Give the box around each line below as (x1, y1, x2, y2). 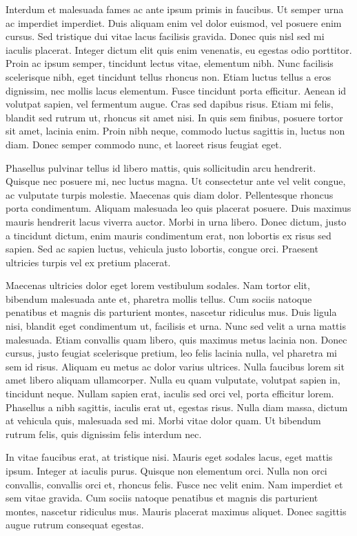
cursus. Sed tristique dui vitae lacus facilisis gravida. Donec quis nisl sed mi (6, 29, 325, 43)
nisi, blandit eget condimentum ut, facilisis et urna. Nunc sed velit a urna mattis (6, 319, 346, 333)
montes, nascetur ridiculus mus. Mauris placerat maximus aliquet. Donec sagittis (6, 504, 347, 518)
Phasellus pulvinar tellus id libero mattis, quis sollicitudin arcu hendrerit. (6, 160, 316, 175)
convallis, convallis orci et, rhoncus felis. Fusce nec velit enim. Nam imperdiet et (6, 477, 343, 491)
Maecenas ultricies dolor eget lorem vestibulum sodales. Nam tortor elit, (6, 278, 310, 292)
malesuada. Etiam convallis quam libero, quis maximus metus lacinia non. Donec (6, 332, 347, 346)
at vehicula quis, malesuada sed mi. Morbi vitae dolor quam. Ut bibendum (6, 413, 321, 428)
